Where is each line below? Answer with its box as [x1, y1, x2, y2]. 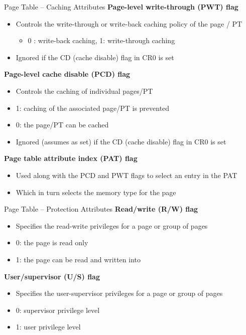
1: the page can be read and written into [16, 254, 141, 264]
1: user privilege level [16, 321, 81, 332]
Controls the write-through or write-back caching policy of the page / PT [16, 18, 242, 29]
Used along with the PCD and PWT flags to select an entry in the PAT [16, 170, 237, 180]
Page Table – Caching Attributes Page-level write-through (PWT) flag [4, 2, 238, 12]
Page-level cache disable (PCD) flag [4, 69, 131, 79]
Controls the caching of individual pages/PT [16, 85, 153, 96]
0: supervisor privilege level [16, 304, 100, 315]
